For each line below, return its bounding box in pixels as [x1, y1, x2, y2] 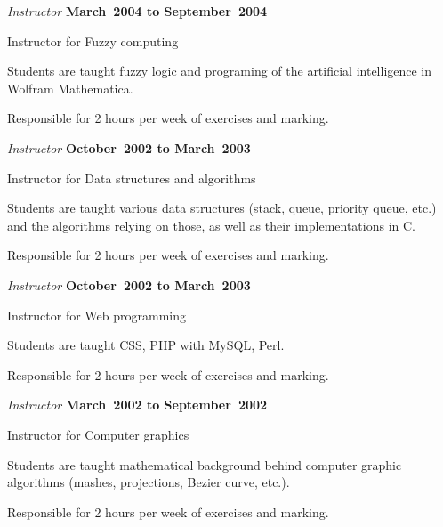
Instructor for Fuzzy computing [7, 31, 179, 50]
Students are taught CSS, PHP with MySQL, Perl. [7, 336, 285, 354]
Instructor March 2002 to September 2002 [7, 395, 268, 414]
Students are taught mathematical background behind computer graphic [7, 455, 402, 474]
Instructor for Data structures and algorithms [7, 168, 256, 187]
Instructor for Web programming [7, 305, 186, 324]
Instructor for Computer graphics [7, 425, 189, 443]
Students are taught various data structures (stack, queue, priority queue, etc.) [7, 199, 437, 217]
